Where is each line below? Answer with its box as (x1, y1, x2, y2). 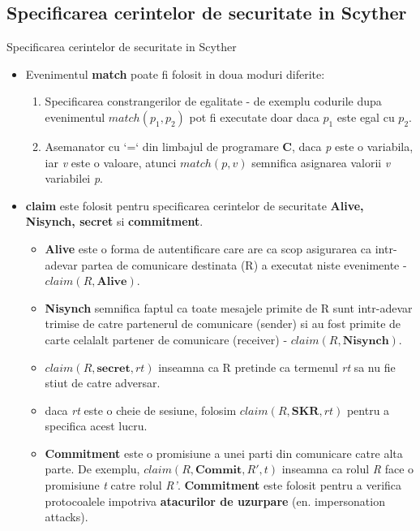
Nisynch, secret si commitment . (25, 213, 204, 230)
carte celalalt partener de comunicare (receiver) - (45, 330, 288, 348)
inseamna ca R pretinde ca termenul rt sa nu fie (158, 358, 396, 375)
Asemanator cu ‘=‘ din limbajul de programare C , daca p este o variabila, (45, 137, 414, 154)
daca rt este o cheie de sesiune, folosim (45, 401, 237, 418)
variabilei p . (45, 170, 103, 187)
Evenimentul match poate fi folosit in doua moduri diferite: (25, 65, 325, 82)
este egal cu (336, 108, 395, 125)
